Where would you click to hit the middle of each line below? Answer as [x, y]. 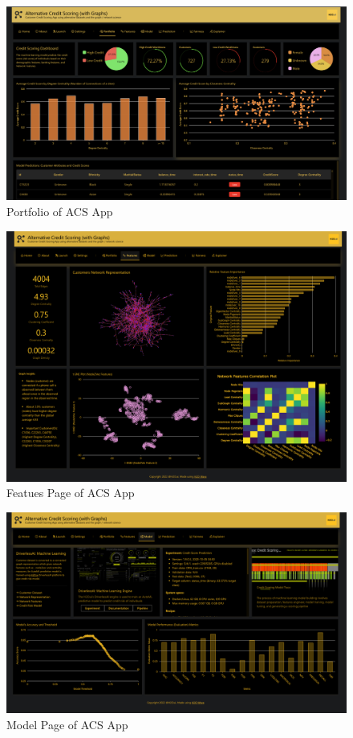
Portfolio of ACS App [60, 211]
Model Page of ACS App [67, 724]
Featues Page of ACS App [71, 493]
